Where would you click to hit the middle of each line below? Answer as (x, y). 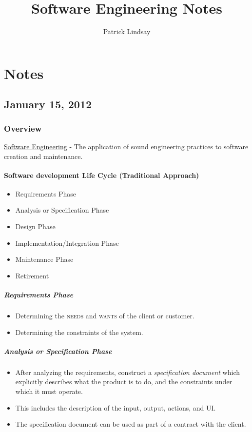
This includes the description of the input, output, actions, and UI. (116, 407)
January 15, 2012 (48, 104)
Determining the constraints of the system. (79, 332)
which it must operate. (49, 391)
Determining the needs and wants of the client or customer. (105, 316)
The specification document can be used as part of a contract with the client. (131, 424)
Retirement (32, 275)
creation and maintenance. (43, 156)
